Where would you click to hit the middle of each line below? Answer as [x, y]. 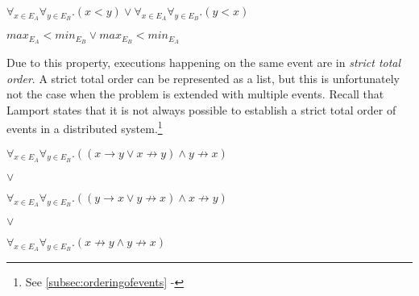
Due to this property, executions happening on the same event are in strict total [204, 63]
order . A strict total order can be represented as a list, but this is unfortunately [203, 78]
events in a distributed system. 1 [85, 127]
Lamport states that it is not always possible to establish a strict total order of [201, 109]
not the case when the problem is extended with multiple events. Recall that [195, 94]
